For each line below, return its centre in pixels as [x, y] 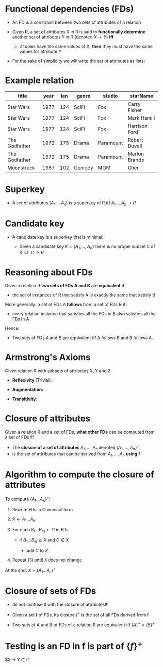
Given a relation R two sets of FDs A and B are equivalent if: [65, 286]
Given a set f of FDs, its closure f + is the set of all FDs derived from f [80, 614]
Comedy [84, 167]
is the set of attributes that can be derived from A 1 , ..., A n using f [76, 454]
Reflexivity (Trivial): [32, 380]
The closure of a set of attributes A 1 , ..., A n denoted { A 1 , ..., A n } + [76, 448]
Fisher [135, 110]
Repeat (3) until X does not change [47, 560]
